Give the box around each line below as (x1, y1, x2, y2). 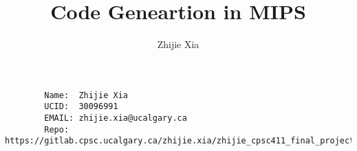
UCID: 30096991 (44, 102, 118, 112)
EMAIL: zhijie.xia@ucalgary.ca (44, 113, 187, 124)
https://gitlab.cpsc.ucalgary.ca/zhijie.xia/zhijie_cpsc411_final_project (5, 136, 355, 146)
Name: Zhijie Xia (44, 90, 128, 100)
